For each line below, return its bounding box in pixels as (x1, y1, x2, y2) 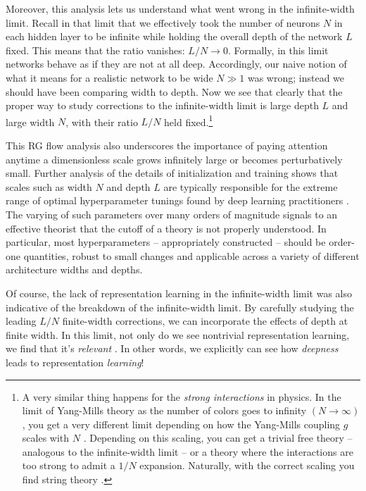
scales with (22, 430, 70, 445)
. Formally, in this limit (227, 42, 329, 57)
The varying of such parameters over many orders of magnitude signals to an (6, 206, 338, 221)
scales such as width (6, 179, 92, 194)
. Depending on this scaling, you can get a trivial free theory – (83, 430, 353, 445)
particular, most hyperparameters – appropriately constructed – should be (6, 235, 326, 249)
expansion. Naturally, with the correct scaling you (139, 458, 355, 473)
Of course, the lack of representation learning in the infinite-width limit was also (6, 285, 353, 300)
